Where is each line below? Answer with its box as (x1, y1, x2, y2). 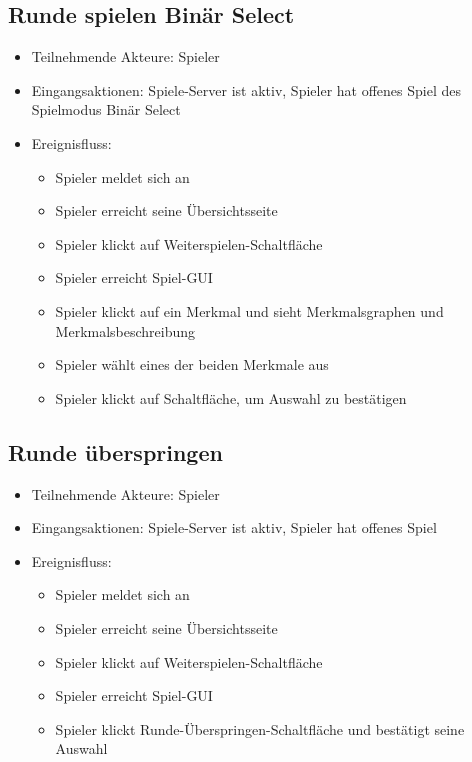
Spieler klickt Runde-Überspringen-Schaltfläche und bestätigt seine (55, 718, 465, 739)
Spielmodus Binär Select (31, 99, 181, 120)
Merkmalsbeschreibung (55, 320, 196, 341)
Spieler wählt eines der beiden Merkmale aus (55, 354, 329, 375)
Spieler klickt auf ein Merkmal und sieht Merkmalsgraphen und (55, 300, 444, 321)
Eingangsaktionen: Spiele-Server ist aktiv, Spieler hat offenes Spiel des (31, 79, 461, 100)
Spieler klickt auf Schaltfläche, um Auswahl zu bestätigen (55, 387, 407, 408)
